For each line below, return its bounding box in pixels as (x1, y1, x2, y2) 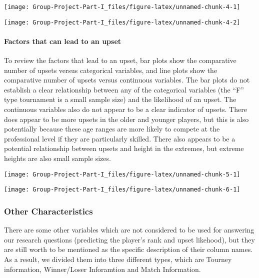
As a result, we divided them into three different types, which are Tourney (4, 253, 232, 264)
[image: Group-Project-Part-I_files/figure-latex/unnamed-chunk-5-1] (4, 170, 240, 178)
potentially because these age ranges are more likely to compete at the (4, 123, 220, 134)
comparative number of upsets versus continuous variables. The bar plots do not (4, 74, 250, 85)
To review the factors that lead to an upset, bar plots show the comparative (4, 55, 236, 65)
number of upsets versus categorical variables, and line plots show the (4, 64, 217, 75)
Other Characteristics (4, 204, 93, 217)
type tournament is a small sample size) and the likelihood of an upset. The (4, 94, 236, 104)
